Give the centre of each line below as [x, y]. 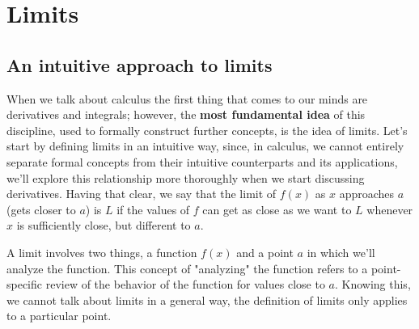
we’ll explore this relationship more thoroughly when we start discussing [186, 177]
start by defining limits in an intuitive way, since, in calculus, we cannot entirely [205, 146]
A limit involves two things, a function [102, 252]
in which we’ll [341, 252]
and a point [265, 252]
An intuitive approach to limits [140, 64]
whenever [390, 209]
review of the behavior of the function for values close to [185, 284]
